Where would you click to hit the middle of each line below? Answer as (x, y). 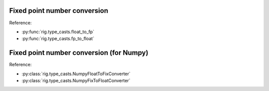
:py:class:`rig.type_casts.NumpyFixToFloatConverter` (76, 80)
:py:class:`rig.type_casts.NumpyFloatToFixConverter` (76, 74)
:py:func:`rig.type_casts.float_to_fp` (58, 32)
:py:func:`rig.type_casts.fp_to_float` (58, 39)
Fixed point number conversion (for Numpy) (79, 53)
